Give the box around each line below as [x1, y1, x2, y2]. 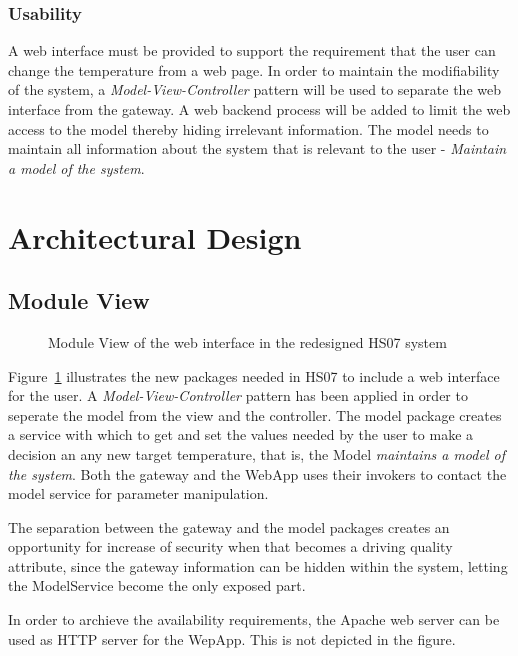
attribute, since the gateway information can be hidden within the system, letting [8, 555, 508, 576]
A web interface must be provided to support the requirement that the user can [8, 40, 496, 61]
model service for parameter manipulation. [8, 483, 269, 504]
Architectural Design [8, 216, 302, 257]
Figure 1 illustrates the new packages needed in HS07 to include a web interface [8, 365, 500, 386]
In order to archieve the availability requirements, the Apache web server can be [8, 609, 500, 630]
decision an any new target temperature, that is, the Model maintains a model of [8, 443, 505, 464]
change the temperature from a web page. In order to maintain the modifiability [8, 59, 500, 80]
